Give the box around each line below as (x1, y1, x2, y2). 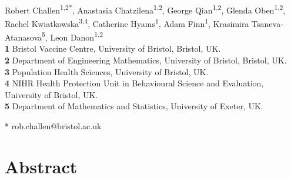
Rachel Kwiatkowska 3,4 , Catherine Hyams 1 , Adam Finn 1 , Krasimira (5, 15, 249, 29)
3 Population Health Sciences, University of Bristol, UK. (5, 65, 209, 78)
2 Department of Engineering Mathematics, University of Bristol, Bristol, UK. (5, 53, 287, 66)
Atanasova (5, 31, 42, 43)
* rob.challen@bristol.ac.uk (5, 119, 102, 132)
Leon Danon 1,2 (50, 29, 103, 43)
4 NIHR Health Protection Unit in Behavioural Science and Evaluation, (5, 77, 264, 89)
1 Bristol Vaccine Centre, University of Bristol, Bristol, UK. (5, 42, 221, 55)
